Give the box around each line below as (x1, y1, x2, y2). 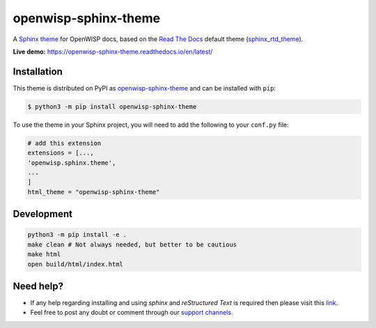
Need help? (13, 280, 64, 292)
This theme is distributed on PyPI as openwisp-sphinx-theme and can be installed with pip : (13, 84, 276, 92)
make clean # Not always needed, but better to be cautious (27, 240, 237, 249)
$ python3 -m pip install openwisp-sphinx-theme (27, 102, 197, 111)
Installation (13, 65, 63, 77)
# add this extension (27, 139, 102, 147)
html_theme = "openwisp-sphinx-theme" (27, 188, 160, 196)
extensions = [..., (27, 149, 94, 157)
